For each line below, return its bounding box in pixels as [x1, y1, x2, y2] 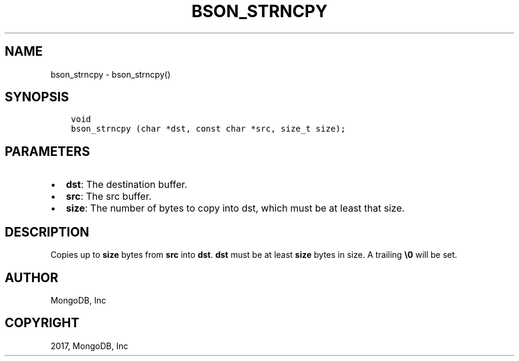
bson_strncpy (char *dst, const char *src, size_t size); [71, 124, 346, 134]
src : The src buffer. [66, 190, 152, 203]
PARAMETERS [5, 143, 90, 159]
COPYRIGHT [5, 315, 79, 331]
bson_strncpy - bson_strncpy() [50, 69, 171, 79]
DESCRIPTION [5, 224, 89, 239]
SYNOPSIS [5, 90, 69, 105]
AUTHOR [5, 270, 59, 285]
